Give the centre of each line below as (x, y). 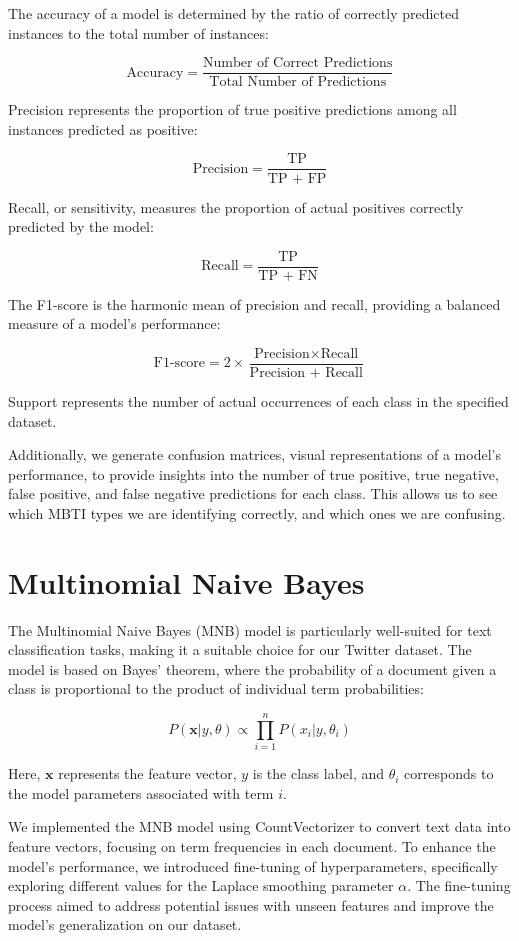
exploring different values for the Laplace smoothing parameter (201, 885)
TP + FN (288, 275)
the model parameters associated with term (141, 792)
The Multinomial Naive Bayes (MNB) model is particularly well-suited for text (250, 629)
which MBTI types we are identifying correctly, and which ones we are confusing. (257, 512)
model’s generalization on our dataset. (125, 924)
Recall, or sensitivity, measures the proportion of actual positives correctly (236, 206)
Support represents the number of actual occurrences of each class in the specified (258, 401)
